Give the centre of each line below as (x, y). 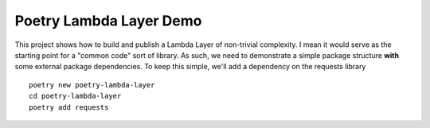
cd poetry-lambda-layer (75, 96)
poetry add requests (69, 107)
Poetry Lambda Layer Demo (108, 21)
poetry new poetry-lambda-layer (92, 85)
